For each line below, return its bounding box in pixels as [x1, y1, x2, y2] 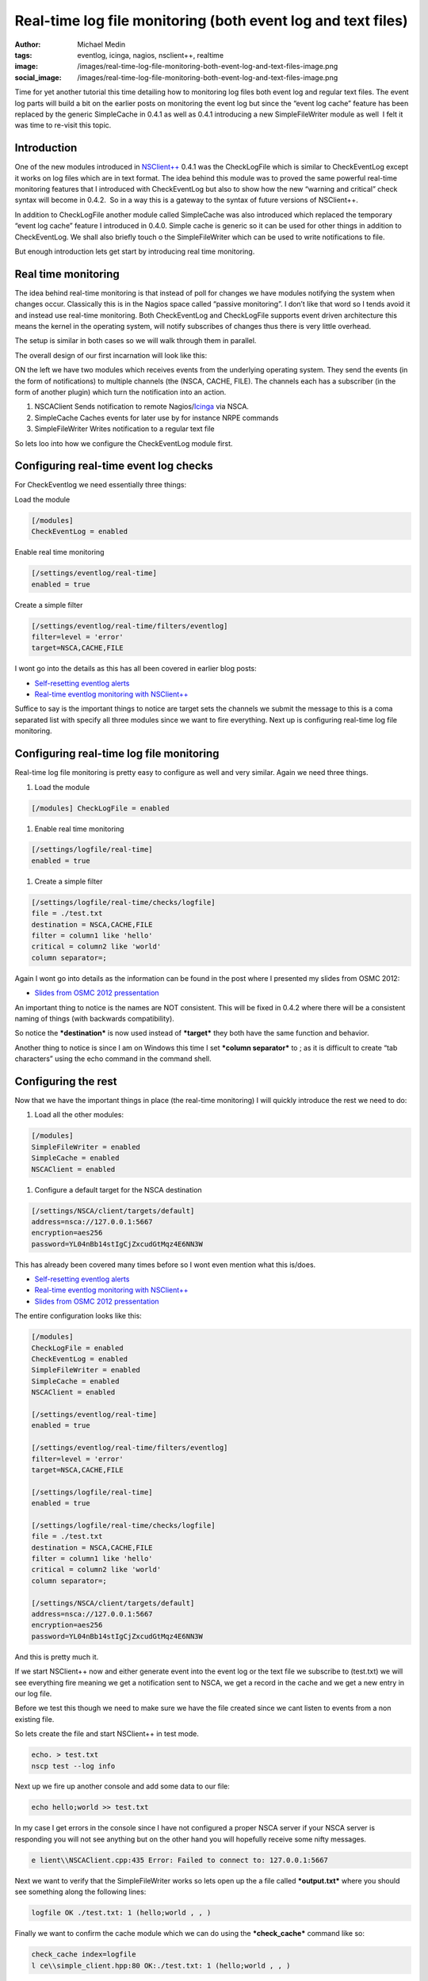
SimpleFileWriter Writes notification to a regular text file [34, 424, 215, 433]
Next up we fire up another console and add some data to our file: [14, 1781, 230, 1791]
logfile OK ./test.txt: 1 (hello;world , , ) [31, 1908, 212, 1918]
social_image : [14, 72, 63, 82]
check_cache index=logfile [31, 1950, 136, 1959]
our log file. [14, 1689, 52, 1698]
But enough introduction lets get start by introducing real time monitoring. [14, 246, 255, 256]
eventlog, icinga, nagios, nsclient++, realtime [77, 50, 224, 59]
